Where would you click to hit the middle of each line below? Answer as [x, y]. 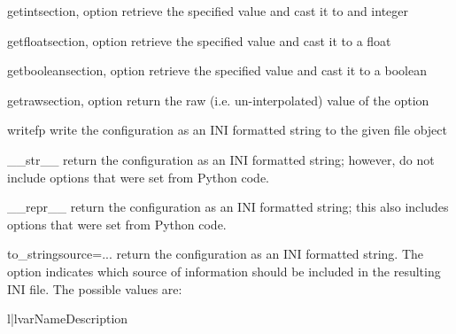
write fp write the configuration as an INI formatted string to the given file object [227, 130]
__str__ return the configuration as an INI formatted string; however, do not [221, 159]
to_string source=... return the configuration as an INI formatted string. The [216, 254]
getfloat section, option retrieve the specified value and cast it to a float [199, 40]
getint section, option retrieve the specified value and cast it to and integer [208, 11]
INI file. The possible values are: [95, 288]
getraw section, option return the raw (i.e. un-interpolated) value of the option [218, 100]
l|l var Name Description [68, 318]
